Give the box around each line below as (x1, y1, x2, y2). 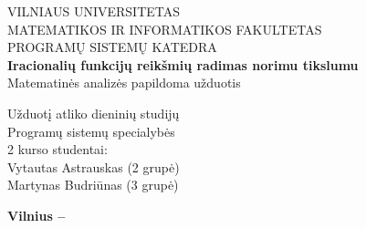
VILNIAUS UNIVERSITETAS (7, 2, 181, 20)
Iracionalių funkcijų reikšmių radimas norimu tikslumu (7, 55, 359, 74)
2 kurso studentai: (7, 140, 108, 159)
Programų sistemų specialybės (7, 121, 175, 140)
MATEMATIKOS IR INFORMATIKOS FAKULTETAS (7, 19, 322, 38)
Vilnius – (7, 205, 66, 224)
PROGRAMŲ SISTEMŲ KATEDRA (7, 37, 217, 57)
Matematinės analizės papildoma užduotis (7, 73, 241, 92)
